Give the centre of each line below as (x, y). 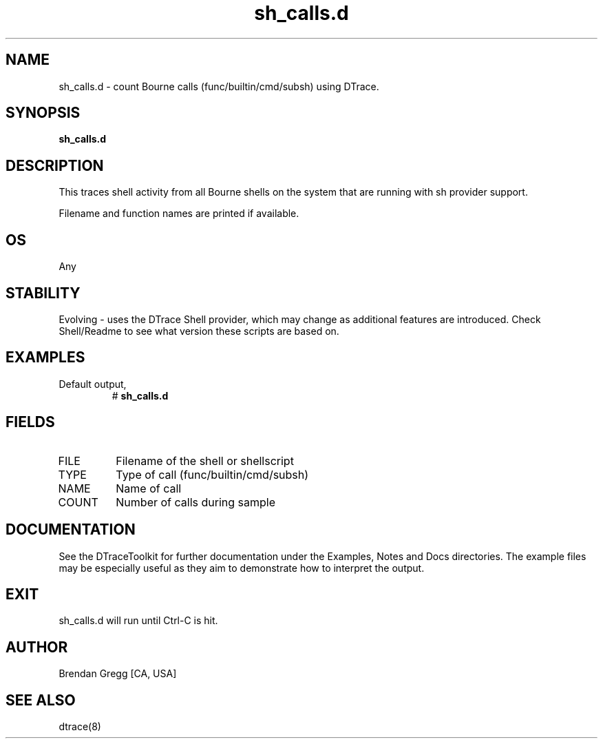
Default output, (93, 384)
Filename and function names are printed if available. (179, 214)
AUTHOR (37, 647)
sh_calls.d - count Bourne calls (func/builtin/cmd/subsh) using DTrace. (219, 86)
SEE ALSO (41, 700)
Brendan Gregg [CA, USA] (118, 674)
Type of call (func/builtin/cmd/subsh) (212, 474)
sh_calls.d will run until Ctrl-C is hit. (138, 621)
